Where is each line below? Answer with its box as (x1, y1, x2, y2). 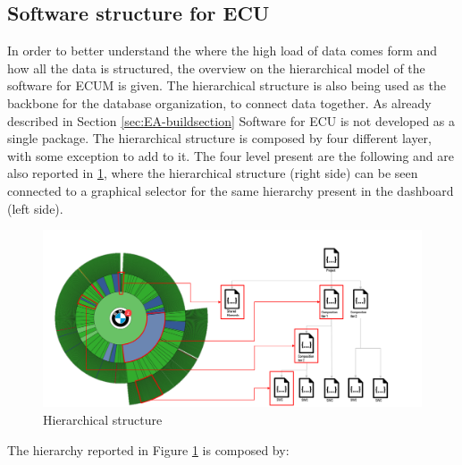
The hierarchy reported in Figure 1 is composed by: (7, 440, 290, 459)
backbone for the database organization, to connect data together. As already (7, 93, 432, 112)
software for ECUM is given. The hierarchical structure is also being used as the (7, 76, 446, 95)
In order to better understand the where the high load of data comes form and (7, 41, 438, 60)
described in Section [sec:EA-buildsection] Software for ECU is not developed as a (7, 111, 456, 130)
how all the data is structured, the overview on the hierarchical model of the (7, 58, 425, 77)
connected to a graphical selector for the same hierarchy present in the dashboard (7, 181, 454, 199)
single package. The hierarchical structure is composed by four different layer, (7, 129, 433, 148)
